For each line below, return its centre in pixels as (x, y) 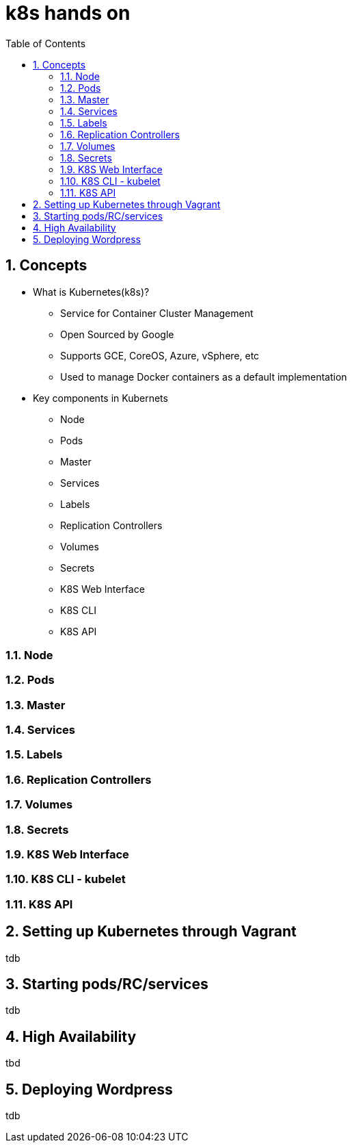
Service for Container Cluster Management (157, 313)
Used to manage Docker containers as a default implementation (204, 377)
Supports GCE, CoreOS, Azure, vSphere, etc (160, 355)
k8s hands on (68, 13)
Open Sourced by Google (117, 334)
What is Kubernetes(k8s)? (91, 292)
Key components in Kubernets (100, 398)
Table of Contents (46, 43)
